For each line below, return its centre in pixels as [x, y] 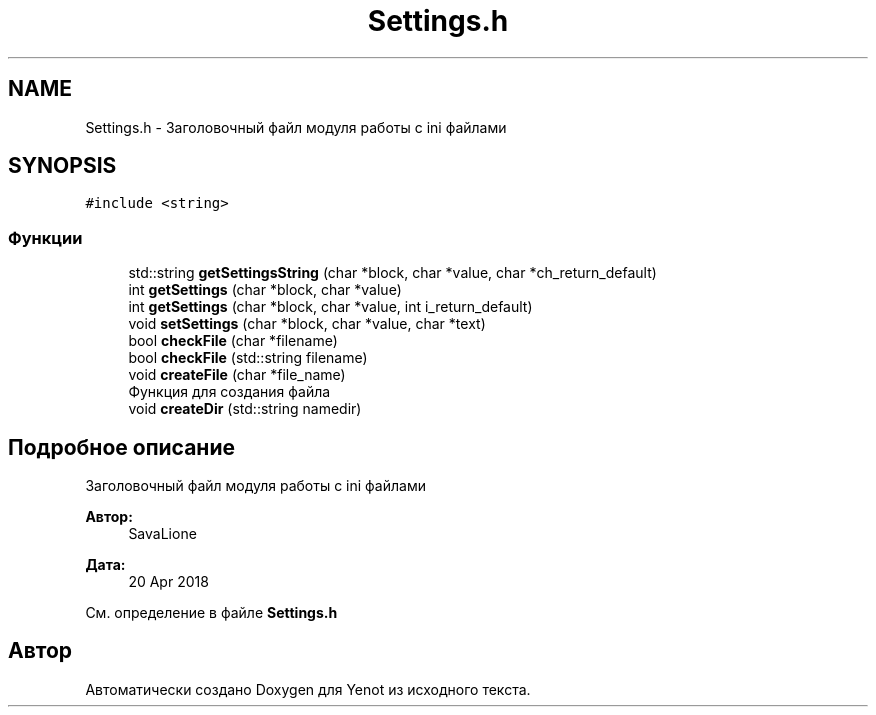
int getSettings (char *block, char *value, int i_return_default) [330, 307]
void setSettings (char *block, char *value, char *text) [307, 324]
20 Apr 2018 [168, 582]
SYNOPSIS [62, 166]
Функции [45, 237]
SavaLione [162, 534]
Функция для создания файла [229, 392]
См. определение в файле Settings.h [211, 613]
